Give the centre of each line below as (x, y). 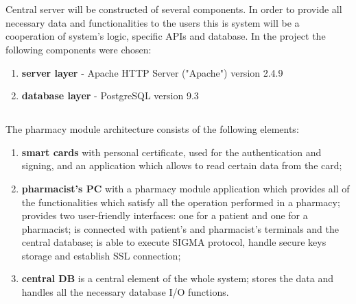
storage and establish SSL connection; (101, 255)
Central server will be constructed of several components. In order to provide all (174, 9)
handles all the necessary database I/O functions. (125, 292)
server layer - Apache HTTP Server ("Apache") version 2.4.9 (152, 72)
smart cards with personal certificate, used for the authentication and (171, 152)
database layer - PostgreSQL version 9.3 (110, 96)
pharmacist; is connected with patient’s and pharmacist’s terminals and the (180, 228)
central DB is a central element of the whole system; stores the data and (178, 278)
